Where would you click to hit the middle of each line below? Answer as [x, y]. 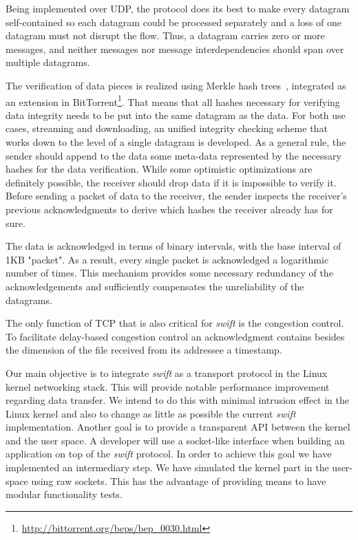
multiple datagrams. [48, 62]
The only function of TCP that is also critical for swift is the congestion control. [175, 323]
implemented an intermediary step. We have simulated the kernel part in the [167, 467]
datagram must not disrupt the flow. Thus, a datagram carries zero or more [165, 35]
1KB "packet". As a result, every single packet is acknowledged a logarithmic [167, 259]
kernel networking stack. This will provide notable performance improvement [168, 386]
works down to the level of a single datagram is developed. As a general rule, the [176, 142]
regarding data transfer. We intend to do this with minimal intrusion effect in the [178, 400]
